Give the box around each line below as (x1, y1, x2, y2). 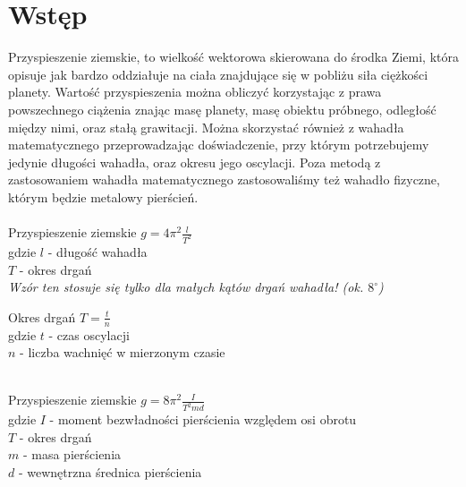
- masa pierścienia (22, 445, 122, 464)
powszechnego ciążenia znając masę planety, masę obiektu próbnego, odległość (8, 99, 436, 118)
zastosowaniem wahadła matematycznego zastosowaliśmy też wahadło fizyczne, (8, 170, 440, 189)
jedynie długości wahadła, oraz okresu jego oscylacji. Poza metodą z (8, 152, 381, 171)
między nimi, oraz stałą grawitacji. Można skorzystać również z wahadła (8, 117, 404, 136)
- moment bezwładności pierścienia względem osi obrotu (49, 410, 357, 429)
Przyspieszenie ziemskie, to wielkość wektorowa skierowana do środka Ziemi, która (8, 47, 459, 66)
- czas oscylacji (48, 325, 130, 344)
